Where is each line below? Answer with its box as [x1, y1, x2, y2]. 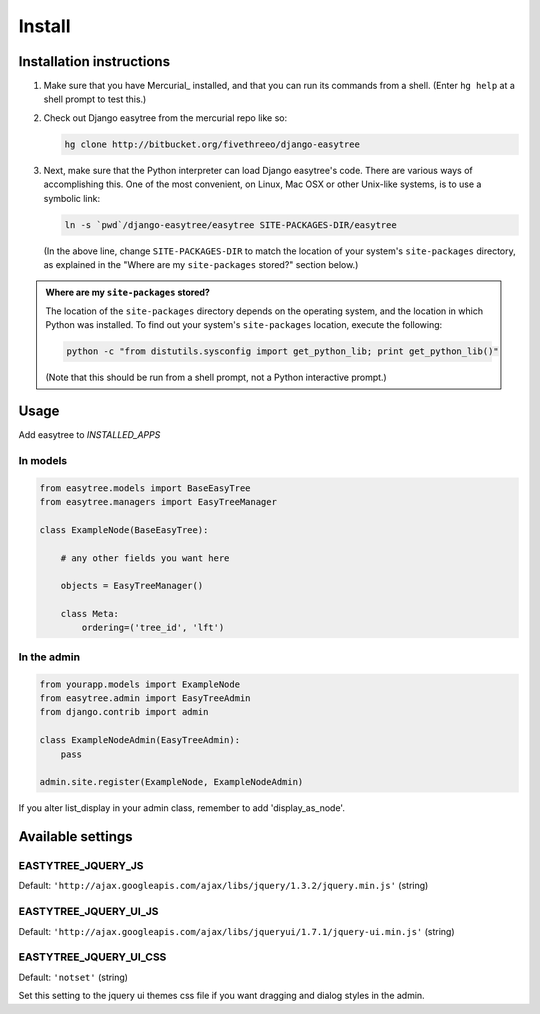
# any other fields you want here [60, 552, 230, 564]
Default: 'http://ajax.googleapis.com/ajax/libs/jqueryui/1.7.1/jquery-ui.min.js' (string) [18, 925, 455, 937]
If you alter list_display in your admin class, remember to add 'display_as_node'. [18, 802, 345, 814]
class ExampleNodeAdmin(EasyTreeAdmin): [39, 735, 240, 746]
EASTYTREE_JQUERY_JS [18, 859, 144, 873]
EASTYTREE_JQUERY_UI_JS [18, 905, 159, 919]
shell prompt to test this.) [43, 93, 147, 105]
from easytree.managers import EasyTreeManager [39, 496, 277, 507]
